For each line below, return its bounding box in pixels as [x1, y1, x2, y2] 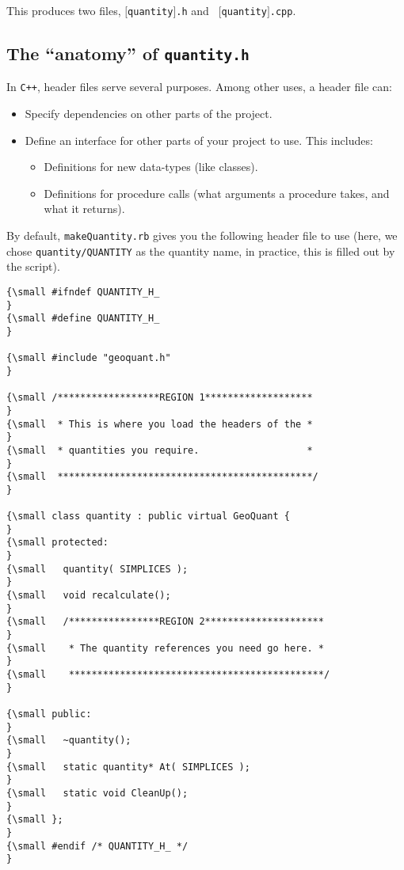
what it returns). [44, 200, 125, 217]
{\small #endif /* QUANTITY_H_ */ [6, 840, 189, 852]
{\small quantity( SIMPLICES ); [6, 563, 189, 575]
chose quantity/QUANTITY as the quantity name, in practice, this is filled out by [6, 242, 395, 259]
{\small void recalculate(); [6, 590, 171, 602]
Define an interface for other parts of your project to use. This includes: [25, 131, 373, 148]
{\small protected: [6, 537, 109, 549]
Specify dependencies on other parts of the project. [25, 105, 273, 122]
